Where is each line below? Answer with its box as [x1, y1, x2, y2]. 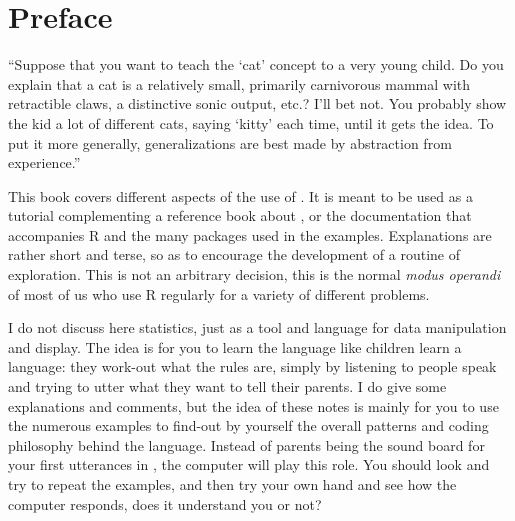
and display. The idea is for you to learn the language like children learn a [8, 336, 462, 357]
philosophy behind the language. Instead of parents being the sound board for [8, 434, 485, 455]
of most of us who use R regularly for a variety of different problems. [8, 283, 430, 304]
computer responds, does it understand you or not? [8, 493, 322, 514]
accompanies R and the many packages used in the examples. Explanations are [8, 224, 492, 245]
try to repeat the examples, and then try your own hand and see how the [8, 474, 457, 494]
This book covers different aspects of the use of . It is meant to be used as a [8, 185, 473, 206]
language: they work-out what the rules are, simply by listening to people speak [8, 356, 497, 377]
